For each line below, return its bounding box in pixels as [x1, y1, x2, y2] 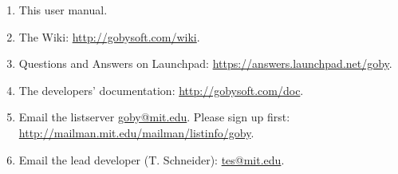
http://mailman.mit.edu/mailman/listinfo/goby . [18, 124, 254, 140]
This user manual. [18, 2, 108, 18]
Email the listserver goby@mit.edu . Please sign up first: [18, 109, 290, 125]
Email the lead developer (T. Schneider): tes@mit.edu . [18, 151, 285, 168]
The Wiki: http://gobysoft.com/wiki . [18, 28, 200, 45]
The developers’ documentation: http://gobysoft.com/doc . [18, 81, 304, 98]
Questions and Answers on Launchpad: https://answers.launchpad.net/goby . [18, 55, 392, 72]
